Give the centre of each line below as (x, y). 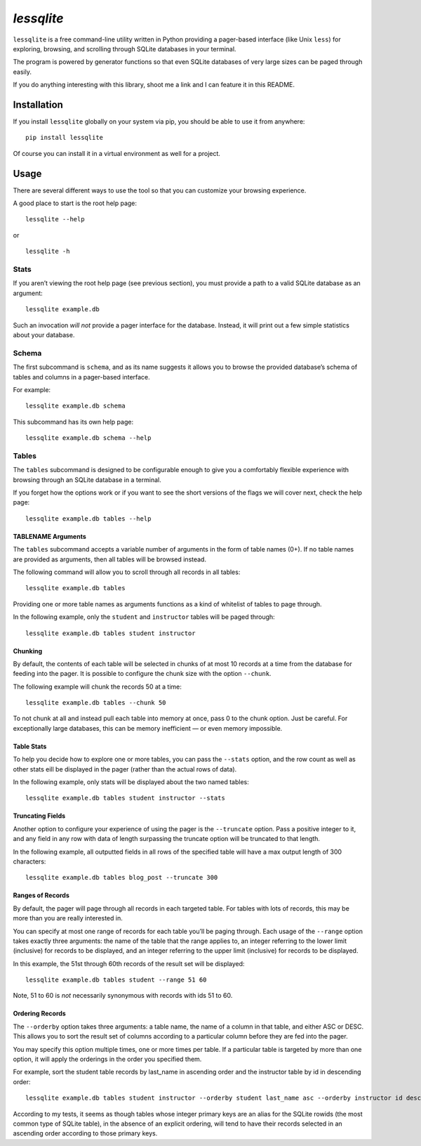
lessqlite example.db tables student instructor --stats (126, 798)
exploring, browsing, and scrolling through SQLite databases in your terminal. (125, 48)
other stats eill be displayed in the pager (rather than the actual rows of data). (125, 769)
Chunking (27, 651)
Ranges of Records (41, 895)
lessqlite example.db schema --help (88, 438)
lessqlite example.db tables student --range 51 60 (116, 980)
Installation (38, 104)
